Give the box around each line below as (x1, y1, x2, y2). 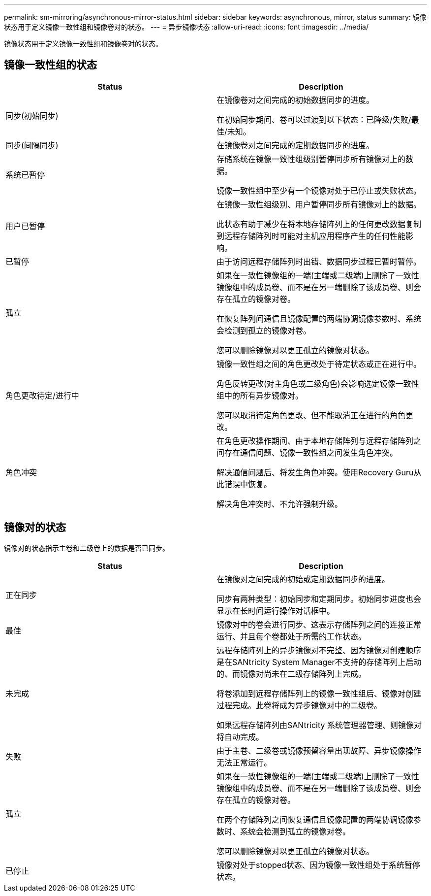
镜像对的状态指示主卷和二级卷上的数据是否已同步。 (4, 543, 169, 552)
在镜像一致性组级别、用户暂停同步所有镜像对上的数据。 (216, 199, 422, 209)
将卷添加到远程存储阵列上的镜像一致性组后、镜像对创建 (216, 688, 422, 698)
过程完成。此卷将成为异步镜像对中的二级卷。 (216, 700, 382, 710)
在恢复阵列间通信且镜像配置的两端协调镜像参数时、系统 (216, 313, 422, 324)
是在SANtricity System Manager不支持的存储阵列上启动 (216, 657, 422, 667)
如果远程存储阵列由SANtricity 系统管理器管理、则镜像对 (216, 720, 422, 730)
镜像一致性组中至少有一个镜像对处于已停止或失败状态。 (216, 185, 422, 196)
